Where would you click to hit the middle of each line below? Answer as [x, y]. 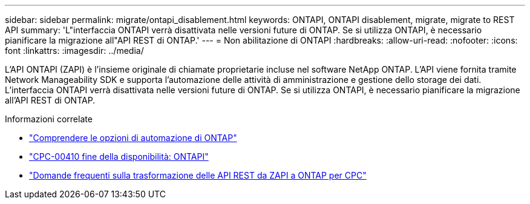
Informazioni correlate [49, 119]
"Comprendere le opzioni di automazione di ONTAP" [133, 138]
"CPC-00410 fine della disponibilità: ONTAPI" [119, 156]
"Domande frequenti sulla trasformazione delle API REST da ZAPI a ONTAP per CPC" [198, 175]
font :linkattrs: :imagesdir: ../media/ [74, 51]
